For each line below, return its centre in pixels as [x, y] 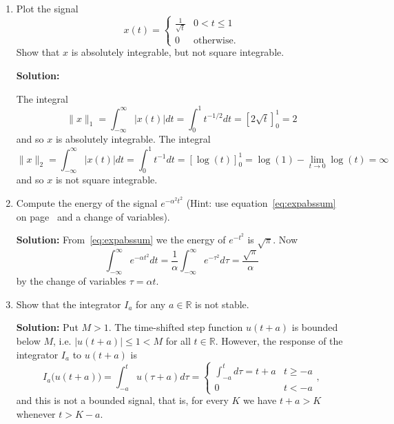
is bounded [315, 327]
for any [151, 304]
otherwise [214, 41]
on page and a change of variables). [93, 216]
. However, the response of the [279, 340]
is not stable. [222, 304]
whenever [36, 413]
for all [178, 340]
